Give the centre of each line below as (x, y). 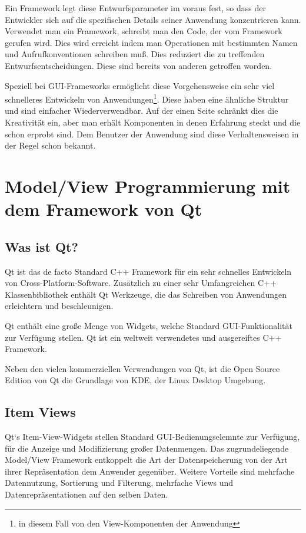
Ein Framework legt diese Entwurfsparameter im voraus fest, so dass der (135, 8)
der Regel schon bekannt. (50, 145)
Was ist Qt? (41, 246)
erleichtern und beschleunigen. (59, 306)
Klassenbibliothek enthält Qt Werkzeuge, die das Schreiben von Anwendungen (146, 294)
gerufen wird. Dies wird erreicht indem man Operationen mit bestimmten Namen (151, 42)
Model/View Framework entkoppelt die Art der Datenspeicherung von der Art (146, 460)
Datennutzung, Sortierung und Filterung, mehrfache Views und (119, 483)
